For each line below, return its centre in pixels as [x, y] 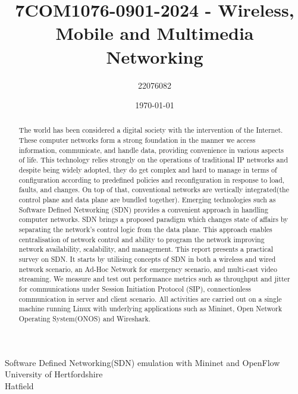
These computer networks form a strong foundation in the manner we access [137, 140]
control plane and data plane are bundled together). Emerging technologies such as [147, 200]
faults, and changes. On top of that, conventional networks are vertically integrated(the [154, 190]
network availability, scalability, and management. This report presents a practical [146, 249]
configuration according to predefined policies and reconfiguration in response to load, [152, 179]
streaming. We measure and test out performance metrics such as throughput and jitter [154, 279]
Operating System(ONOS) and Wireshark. [85, 318]
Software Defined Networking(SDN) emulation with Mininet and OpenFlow [142, 362]
